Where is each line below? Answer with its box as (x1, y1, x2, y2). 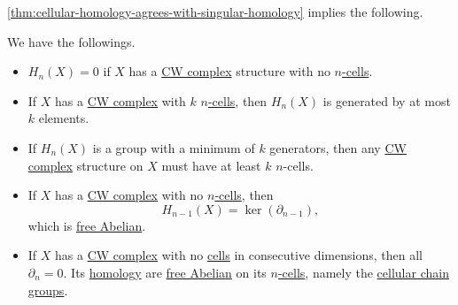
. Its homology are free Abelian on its (63, 263, 267, 281)
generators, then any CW (269, 138, 407, 156)
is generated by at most (322, 91, 451, 110)
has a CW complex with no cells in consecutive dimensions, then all (55, 246, 423, 264)
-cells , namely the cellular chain (277, 263, 449, 281)
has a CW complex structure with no (128, 62, 330, 80)
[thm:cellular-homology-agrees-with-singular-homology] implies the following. (7, 3, 423, 20)
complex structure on (27, 156, 144, 174)
